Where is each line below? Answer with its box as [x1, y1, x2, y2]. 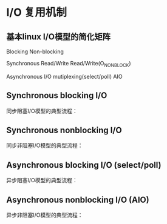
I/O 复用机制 [6, 5, 67, 19]
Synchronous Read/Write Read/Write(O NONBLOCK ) [6, 60, 132, 68]
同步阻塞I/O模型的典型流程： [6, 107, 78, 114]
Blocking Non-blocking [6, 48, 64, 55]
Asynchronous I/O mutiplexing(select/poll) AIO [6, 73, 123, 80]
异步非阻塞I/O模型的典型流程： [6, 211, 83, 219]
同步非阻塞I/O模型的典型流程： [6, 142, 83, 149]
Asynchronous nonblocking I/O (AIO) [6, 194, 150, 205]
